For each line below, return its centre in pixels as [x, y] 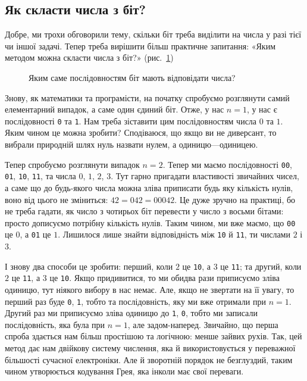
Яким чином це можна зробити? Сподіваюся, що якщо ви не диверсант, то [141, 132]
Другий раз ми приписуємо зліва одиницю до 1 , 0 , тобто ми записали [131, 313]
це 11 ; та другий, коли [261, 266]
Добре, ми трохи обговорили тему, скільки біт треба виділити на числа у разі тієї [153, 34]
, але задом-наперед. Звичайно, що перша [203, 324]
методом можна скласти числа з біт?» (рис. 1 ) [89, 57]
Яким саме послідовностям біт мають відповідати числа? [132, 77]
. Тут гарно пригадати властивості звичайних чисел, [205, 176]
